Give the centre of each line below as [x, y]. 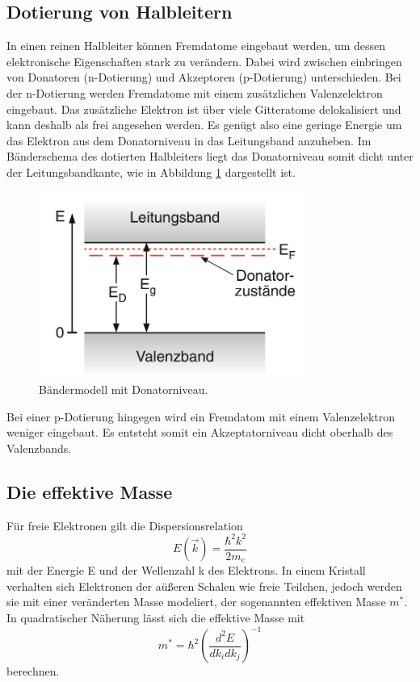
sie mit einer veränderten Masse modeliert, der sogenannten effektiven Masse [196, 602]
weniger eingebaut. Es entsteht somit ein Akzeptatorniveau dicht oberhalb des [200, 432]
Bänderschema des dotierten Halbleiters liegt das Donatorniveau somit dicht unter [210, 156]
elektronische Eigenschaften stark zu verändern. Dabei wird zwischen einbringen [204, 61]
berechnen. [33, 671]
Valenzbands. [39, 448]
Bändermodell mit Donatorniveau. [124, 389]
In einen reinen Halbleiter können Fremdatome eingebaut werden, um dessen [196, 46]
